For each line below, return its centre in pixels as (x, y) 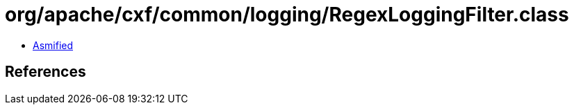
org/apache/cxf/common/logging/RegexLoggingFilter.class (287, 15)
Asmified (53, 45)
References (46, 72)
